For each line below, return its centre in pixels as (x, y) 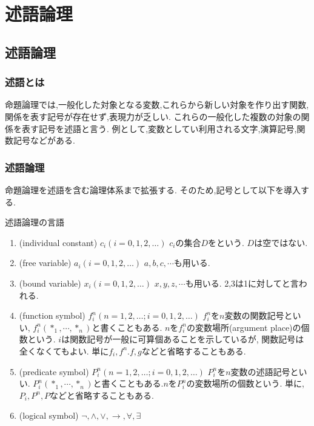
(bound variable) (50, 283)
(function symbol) (52, 315)
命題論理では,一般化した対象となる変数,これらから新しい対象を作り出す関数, (157, 105)
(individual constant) (58, 242)
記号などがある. (44, 140)
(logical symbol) (49, 415)
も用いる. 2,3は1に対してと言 (242, 283)
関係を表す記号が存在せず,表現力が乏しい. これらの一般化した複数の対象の (153, 116)
